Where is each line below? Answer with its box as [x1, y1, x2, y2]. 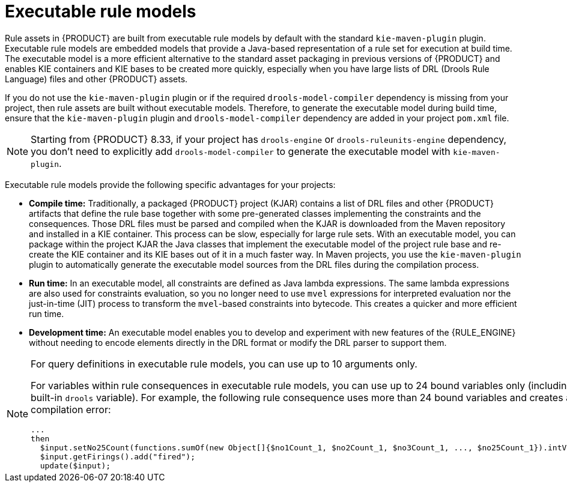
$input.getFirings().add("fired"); [40, 452, 195, 461]
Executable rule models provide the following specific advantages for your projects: [5, 179, 336, 190]
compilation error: [31, 403, 111, 416]
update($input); [40, 461, 111, 470]
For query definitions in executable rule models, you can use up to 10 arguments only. [31, 357, 417, 370]
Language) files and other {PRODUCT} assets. [5, 73, 188, 84]
